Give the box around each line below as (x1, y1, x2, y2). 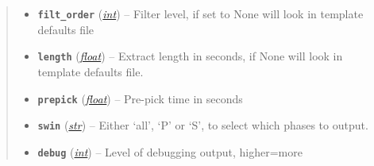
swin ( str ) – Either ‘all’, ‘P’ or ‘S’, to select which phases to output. (37, 117, 368, 133)
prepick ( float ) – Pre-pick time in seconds (37, 90, 243, 106)
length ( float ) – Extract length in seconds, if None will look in (37, 48, 343, 64)
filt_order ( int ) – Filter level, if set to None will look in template (37, 6, 364, 21)
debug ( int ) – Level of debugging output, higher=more (37, 143, 303, 160)
